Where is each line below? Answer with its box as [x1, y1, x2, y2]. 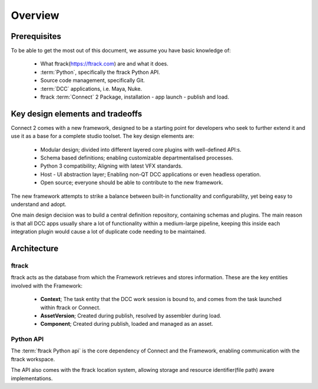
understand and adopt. [11, 201, 67, 208]
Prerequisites [11, 31, 61, 41]
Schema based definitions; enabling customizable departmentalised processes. [40, 154, 234, 162]
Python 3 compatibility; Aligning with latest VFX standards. [40, 162, 183, 169]
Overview [11, 9, 59, 22]
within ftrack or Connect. [40, 304, 101, 311]
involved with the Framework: [11, 282, 82, 289]
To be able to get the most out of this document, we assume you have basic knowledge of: [11, 47, 231, 54]
